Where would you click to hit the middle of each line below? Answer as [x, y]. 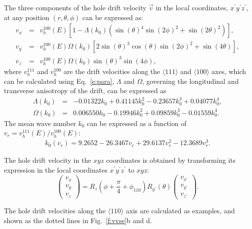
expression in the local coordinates [56, 169]
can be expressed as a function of [137, 123]
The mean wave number [40, 123]
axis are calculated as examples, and [181, 211]
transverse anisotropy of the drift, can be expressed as [85, 90]
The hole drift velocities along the [55, 211]
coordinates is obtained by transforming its [171, 160]
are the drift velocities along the [112, 71]
